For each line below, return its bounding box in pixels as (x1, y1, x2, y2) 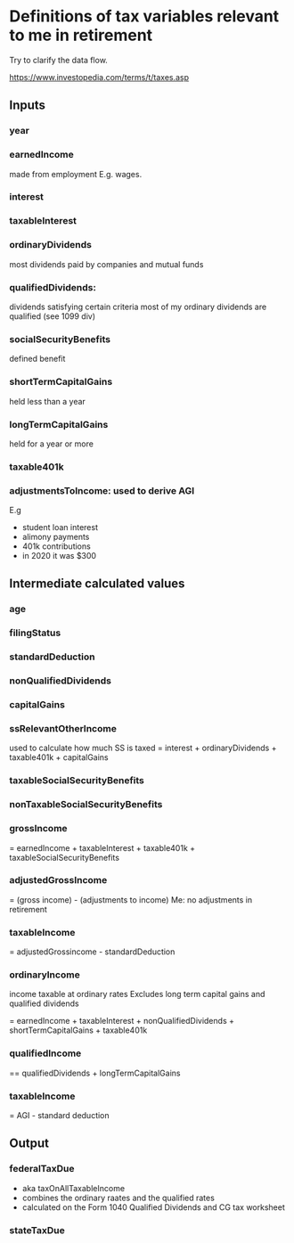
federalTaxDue (9, 1163, 75, 1175)
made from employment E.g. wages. (9, 168, 143, 179)
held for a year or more (9, 438, 94, 449)
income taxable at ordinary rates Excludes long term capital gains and (9, 989, 265, 1000)
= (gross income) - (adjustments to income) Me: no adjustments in (9, 894, 253, 905)
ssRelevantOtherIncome (9, 723, 118, 735)
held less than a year (9, 396, 86, 406)
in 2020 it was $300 (21, 551, 96, 561)
